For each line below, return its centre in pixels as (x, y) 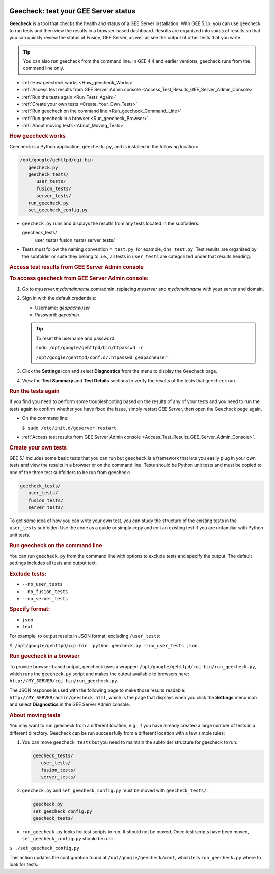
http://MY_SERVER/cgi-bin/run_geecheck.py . (64, 681)
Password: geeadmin (57, 315)
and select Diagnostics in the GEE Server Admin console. (70, 704)
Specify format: (30, 609)
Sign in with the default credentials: (59, 298)
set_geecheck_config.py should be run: (67, 839)
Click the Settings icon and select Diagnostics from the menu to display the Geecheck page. (120, 371)
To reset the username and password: (76, 338)
